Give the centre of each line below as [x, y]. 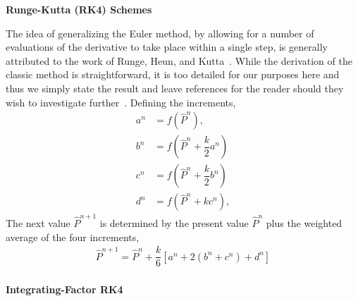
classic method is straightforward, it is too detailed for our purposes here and [173, 74]
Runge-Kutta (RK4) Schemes [79, 9]
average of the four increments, [73, 236]
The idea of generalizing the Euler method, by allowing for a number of [160, 33]
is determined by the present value [174, 223]
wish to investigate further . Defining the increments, [121, 102]
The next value [38, 223]
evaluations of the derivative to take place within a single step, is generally [167, 47]
